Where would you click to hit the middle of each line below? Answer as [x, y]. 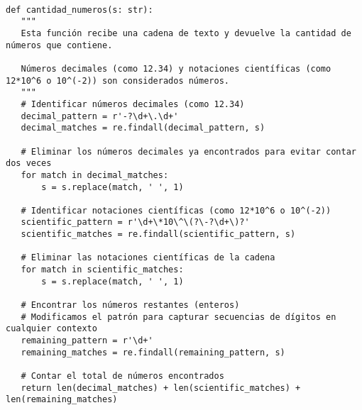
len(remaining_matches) [62, 400]
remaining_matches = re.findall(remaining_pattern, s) [153, 352]
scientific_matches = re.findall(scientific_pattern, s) [158, 234]
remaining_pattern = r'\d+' [87, 341]
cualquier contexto [51, 329]
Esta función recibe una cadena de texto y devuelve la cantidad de [186, 33]
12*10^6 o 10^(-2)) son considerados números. [117, 81]
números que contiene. [59, 45]
